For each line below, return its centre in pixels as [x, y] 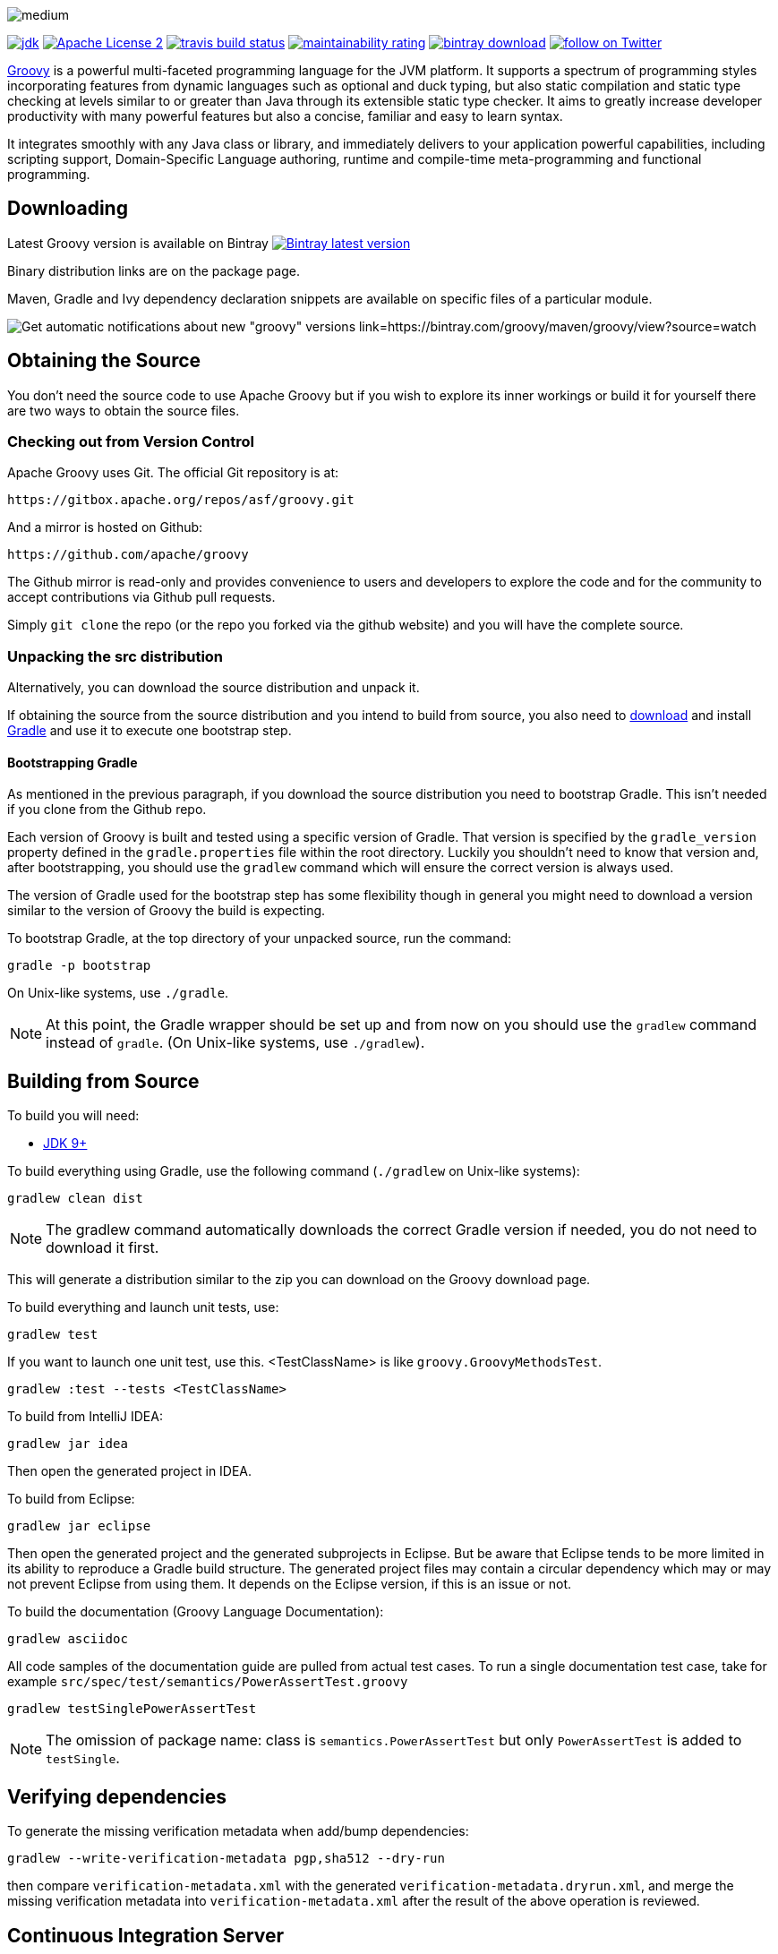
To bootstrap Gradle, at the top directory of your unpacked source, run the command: [260, 938]
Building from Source [103, 1081]
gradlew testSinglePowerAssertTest [132, 1709]
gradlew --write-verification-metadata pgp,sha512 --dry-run [226, 1859]
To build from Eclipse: [71, 1499]
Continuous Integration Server [146, 1935]
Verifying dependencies [117, 1796]
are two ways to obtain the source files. [124, 410]
